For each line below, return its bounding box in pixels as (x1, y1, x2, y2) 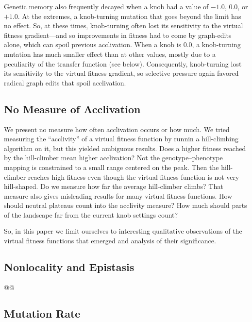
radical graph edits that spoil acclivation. (4, 77, 126, 87)
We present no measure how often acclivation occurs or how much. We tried (4, 124, 230, 134)
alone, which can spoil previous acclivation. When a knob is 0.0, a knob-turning (4, 39, 241, 50)
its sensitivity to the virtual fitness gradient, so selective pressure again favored (4, 68, 239, 78)
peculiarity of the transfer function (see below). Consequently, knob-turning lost (4, 58, 242, 68)
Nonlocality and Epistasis (4, 259, 134, 274)
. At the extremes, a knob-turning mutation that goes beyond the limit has (17, 11, 241, 21)
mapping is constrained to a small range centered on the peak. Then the (4, 162, 219, 172)
